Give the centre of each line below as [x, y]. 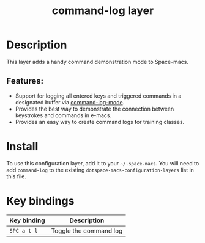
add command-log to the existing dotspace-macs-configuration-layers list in [100, 170]
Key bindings [40, 201]
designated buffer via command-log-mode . [70, 102]
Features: [25, 81]
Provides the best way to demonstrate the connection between [95, 109]
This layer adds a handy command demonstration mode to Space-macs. [97, 62]
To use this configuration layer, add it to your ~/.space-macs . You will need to [103, 163]
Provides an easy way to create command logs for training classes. [100, 121]
